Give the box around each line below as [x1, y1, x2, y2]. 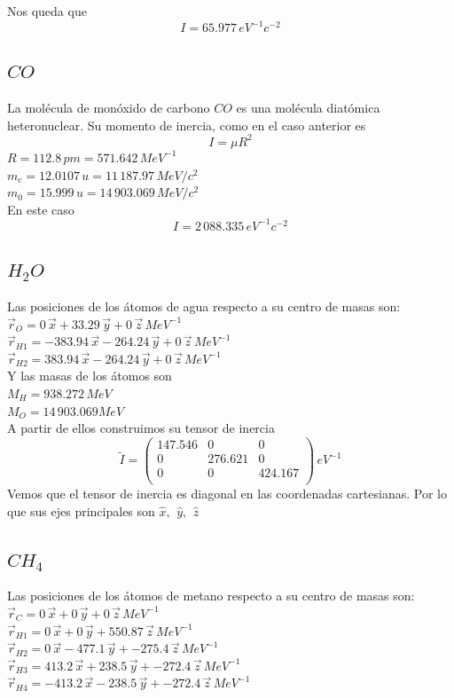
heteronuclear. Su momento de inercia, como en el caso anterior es [7, 115, 366, 134]
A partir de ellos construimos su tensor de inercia [7, 419, 275, 437]
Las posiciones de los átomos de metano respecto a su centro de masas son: [7, 586, 415, 605]
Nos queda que [7, 2, 87, 20]
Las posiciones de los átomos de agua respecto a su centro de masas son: [7, 297, 401, 316]
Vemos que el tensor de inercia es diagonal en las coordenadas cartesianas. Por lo [7, 484, 447, 502]
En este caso [7, 200, 74, 218]
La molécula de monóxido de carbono [7, 98, 210, 117]
